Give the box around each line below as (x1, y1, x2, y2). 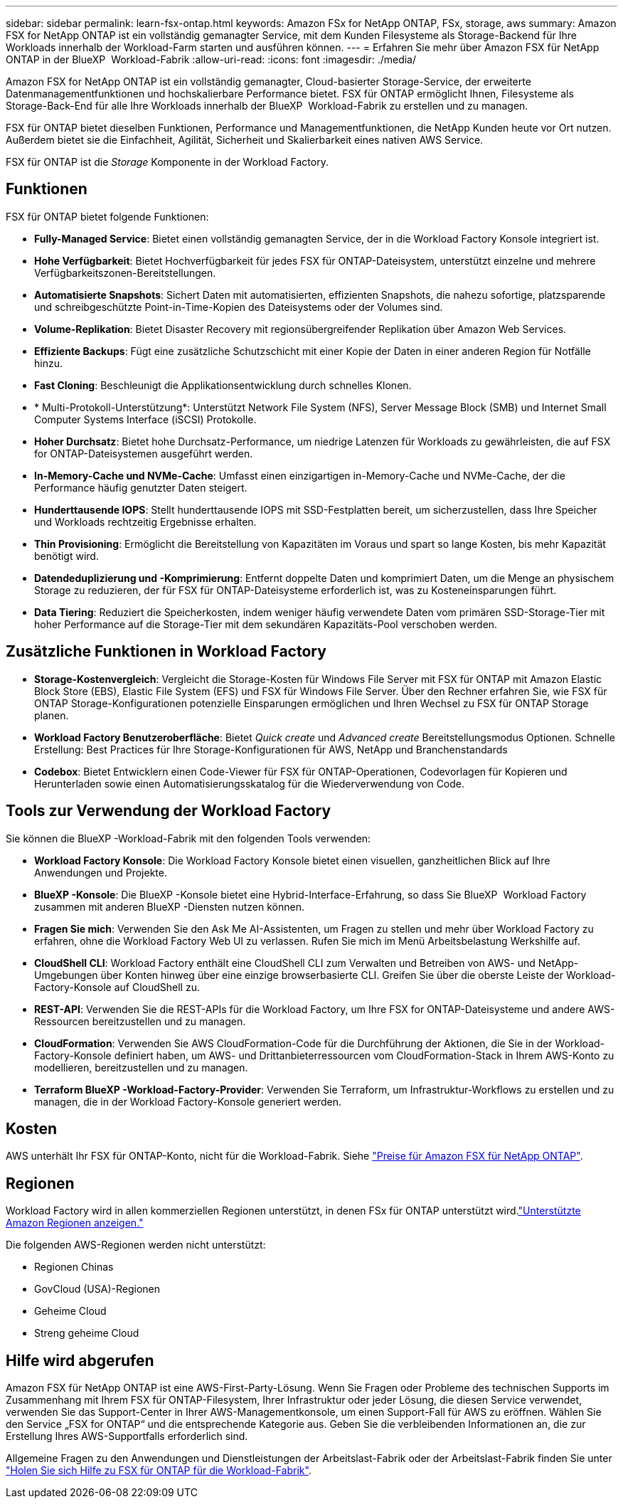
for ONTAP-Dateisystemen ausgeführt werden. (34, 447, 253, 460)
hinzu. (34, 356, 63, 369)
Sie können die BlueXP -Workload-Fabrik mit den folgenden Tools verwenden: (6, 832, 371, 844)
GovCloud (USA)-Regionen (34, 1283, 160, 1296)
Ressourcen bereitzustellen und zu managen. (34, 1015, 246, 1027)
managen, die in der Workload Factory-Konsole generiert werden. (34, 1095, 342, 1108)
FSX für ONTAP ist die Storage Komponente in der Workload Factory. (6, 156, 329, 168)
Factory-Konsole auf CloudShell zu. (34, 980, 200, 993)
